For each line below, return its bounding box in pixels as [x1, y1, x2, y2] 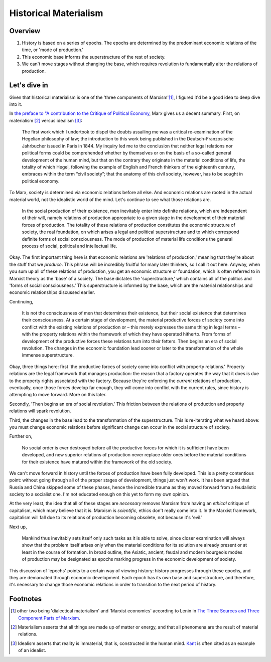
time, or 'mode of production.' [22, 47, 84, 53]
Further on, [9, 433, 33, 439]
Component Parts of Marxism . [18, 615, 80, 621]
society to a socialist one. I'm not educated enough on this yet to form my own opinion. [9, 491, 189, 498]
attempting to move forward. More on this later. [9, 392, 107, 398]
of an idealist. [18, 647, 46, 653]
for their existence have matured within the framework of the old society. [22, 459, 173, 465]
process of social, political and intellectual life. [22, 243, 117, 249]
